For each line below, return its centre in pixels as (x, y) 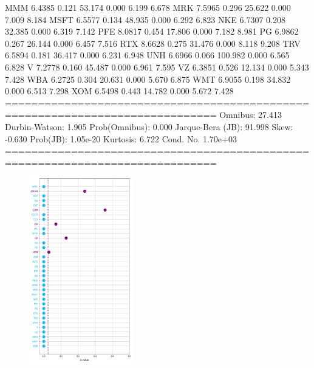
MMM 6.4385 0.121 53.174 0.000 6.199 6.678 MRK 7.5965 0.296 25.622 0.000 (148, 7)
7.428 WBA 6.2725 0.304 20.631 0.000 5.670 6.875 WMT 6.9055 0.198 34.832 (148, 79)
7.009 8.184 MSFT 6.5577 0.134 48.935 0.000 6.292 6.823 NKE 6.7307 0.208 (145, 19)
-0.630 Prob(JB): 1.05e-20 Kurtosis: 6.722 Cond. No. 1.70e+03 (121, 138)
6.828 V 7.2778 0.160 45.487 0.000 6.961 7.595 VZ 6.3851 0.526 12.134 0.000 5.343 (157, 67)
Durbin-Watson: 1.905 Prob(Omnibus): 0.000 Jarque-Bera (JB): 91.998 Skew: (149, 126)
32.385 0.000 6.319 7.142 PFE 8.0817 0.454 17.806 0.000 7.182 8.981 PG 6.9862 (152, 31)
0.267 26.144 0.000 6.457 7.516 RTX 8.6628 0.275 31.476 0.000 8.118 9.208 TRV (153, 43)
